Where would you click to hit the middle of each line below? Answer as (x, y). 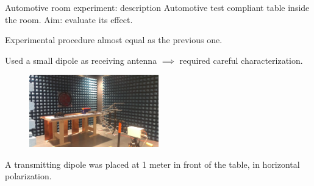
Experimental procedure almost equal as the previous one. (114, 40)
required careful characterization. (241, 60)
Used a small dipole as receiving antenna (81, 60)
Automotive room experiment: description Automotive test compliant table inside (157, 7)
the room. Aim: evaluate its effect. (69, 19)
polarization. (28, 176)
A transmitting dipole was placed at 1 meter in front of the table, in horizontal (152, 164)
